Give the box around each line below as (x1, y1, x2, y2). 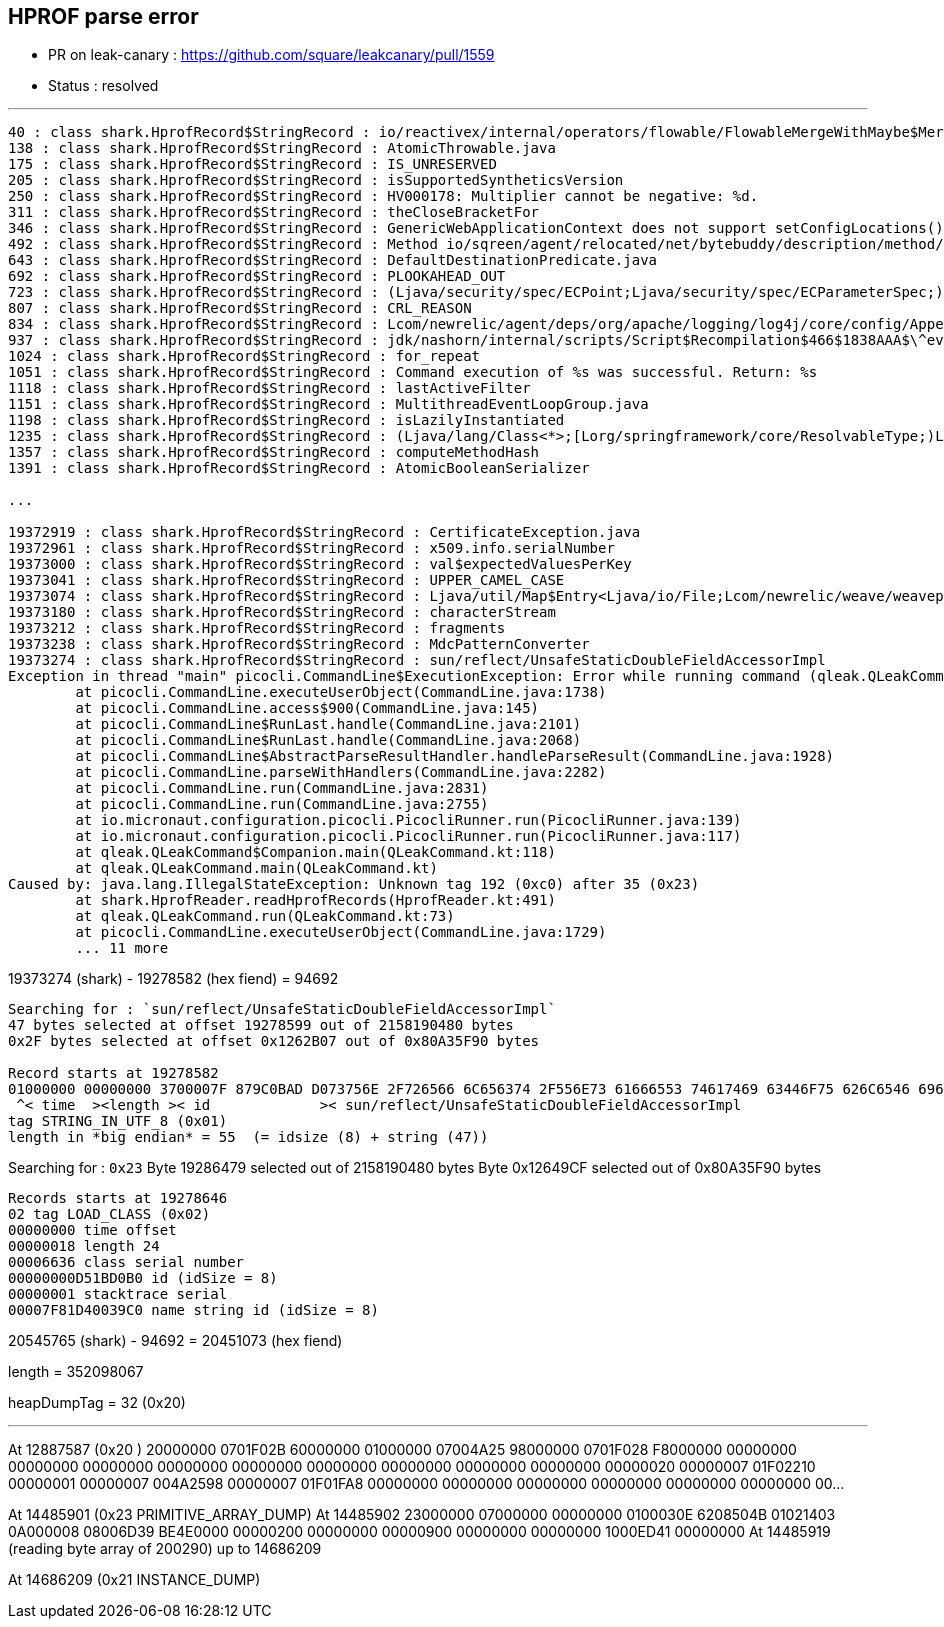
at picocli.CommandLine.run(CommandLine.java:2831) (75, 780, 489, 797)
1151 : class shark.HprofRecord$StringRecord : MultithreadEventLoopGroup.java (8, 396, 649, 413)
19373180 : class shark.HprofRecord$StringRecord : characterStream (8, 604, 556, 621)
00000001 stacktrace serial (8, 1286, 228, 1303)
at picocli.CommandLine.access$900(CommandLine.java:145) (75, 700, 540, 717)
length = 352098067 (8, 1363, 144, 1381)
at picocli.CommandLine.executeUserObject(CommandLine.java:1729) (75, 924, 607, 941)
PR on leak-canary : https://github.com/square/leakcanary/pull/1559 (48, 46, 495, 64)
